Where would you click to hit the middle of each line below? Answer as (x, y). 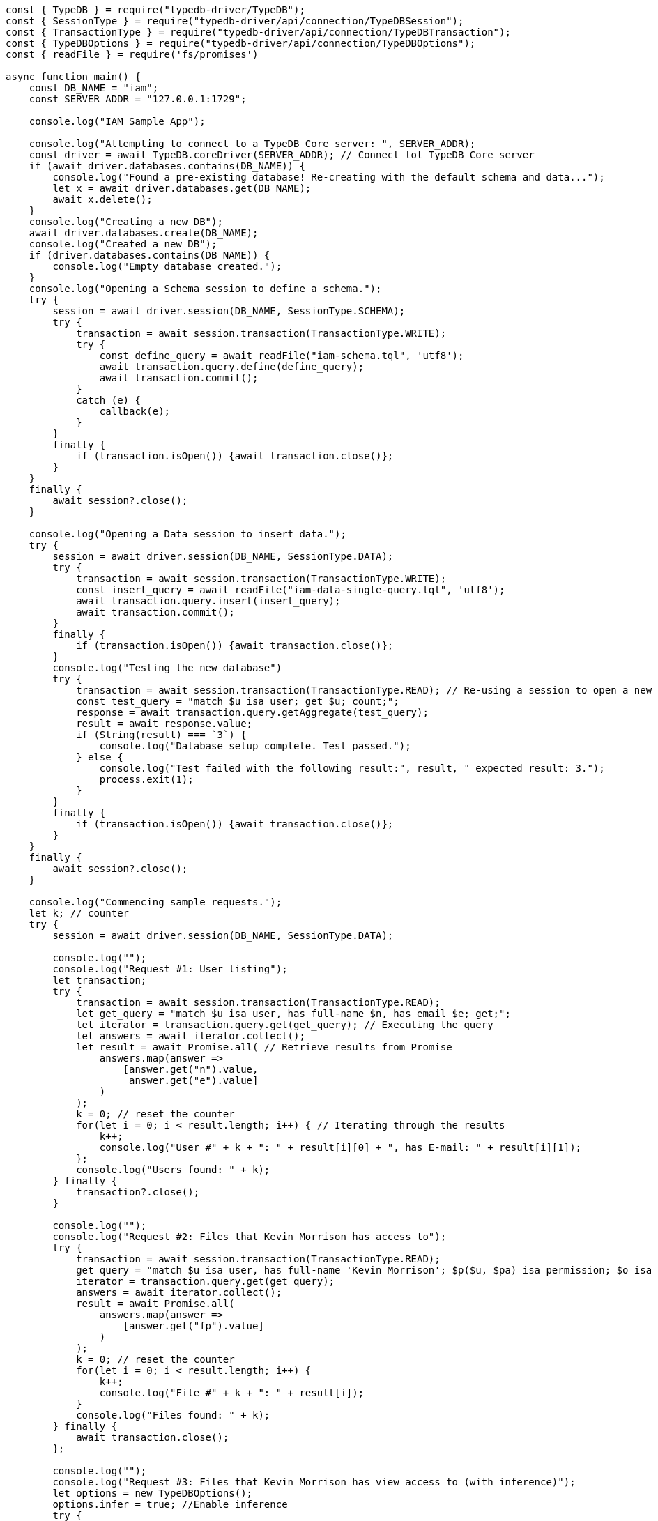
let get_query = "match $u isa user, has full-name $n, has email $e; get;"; (293, 1014)
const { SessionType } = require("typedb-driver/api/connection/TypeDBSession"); (235, 21)
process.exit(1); (146, 779)
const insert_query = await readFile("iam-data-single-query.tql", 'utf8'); (291, 590)
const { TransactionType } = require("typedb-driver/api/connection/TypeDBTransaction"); (258, 32)
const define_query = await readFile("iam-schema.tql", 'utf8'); (282, 356)
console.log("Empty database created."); (167, 266)
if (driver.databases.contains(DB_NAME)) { (150, 255)
